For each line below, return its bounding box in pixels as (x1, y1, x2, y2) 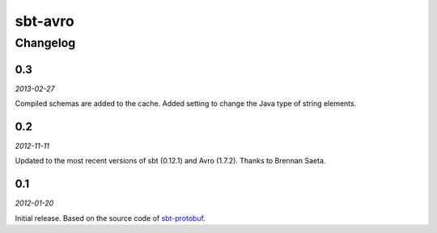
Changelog (15, 36, 76, 50)
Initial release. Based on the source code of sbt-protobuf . (15, 213, 206, 222)
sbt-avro (15, 12, 74, 30)
